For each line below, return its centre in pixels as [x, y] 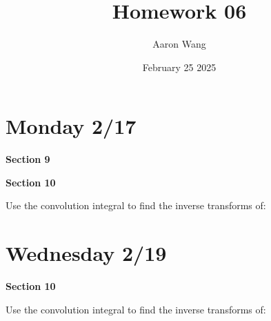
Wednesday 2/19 [86, 253]
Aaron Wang [179, 44]
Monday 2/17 [71, 126]
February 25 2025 [179, 67]
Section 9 [28, 159]
